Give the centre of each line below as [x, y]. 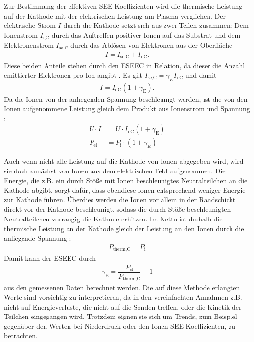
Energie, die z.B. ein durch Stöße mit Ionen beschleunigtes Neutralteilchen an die [126, 180]
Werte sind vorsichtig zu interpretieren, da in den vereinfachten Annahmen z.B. [123, 297]
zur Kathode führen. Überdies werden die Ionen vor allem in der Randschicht [120, 199]
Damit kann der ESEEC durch [50, 258]
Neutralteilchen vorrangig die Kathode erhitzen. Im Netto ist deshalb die [113, 219]
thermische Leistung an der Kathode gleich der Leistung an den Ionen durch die [124, 228]
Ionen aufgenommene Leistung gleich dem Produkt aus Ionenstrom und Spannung [127, 109]
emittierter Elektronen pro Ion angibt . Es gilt [73, 75]
